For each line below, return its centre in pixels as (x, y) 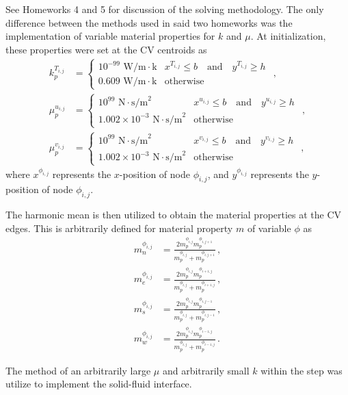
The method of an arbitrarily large (78, 370)
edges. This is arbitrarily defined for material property (119, 228)
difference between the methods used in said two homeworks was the (149, 22)
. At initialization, (288, 36)
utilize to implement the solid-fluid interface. (99, 384)
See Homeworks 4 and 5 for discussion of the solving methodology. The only (165, 9)
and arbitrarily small (206, 370)
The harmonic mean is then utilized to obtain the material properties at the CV (174, 215)
